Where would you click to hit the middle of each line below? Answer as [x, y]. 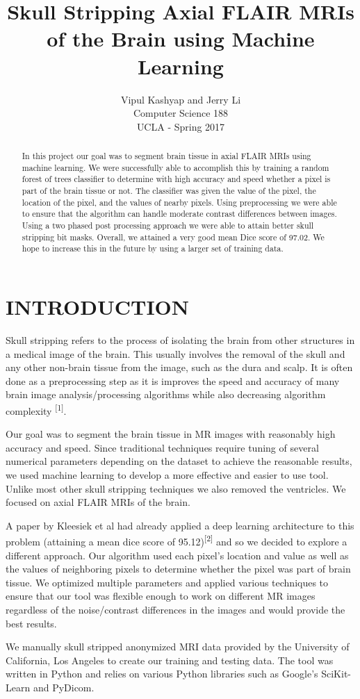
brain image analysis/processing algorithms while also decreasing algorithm [166, 394]
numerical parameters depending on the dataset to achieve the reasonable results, [179, 461]
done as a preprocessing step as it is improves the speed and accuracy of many [173, 380]
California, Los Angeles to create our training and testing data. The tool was [170, 660]
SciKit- [336, 674]
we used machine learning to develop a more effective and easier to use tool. [167, 474]
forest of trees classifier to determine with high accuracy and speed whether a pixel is [176, 179]
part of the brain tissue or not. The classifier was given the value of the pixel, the [169, 191]
